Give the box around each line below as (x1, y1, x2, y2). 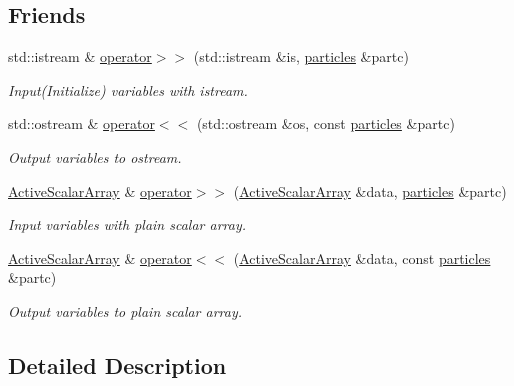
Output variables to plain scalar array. (8, 300, 243, 321)
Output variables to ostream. (8, 146, 182, 167)
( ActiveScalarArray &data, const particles (233, 247, 491, 268)
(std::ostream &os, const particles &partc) (196, 113, 455, 134)
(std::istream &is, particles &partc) (193, 46, 409, 67)
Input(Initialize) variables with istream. (8, 79, 248, 100)
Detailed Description (8, 349, 227, 380)
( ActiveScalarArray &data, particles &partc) (233, 180, 507, 201)
